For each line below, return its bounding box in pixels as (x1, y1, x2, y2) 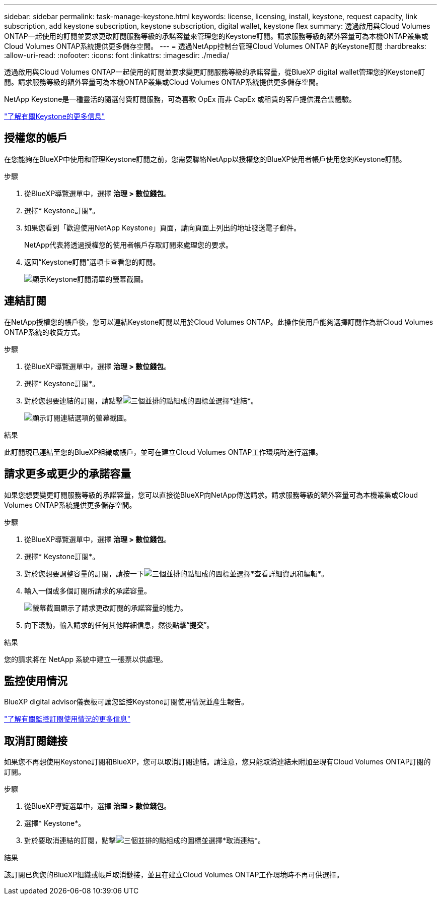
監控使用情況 (4, 674, 67, 687)
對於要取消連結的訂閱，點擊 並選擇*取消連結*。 (24, 836, 265, 845)
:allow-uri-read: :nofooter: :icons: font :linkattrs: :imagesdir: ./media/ (4, 51, 230, 59)
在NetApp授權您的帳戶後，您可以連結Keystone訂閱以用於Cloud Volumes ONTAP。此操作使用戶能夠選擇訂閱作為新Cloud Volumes (4, 317, 433, 326)
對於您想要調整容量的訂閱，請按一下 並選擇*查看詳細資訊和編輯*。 (24, 569, 329, 578)
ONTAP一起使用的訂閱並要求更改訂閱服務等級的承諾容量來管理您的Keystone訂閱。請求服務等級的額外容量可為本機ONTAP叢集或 (4, 32, 428, 40)
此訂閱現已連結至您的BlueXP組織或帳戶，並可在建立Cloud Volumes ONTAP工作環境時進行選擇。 (4, 447, 323, 456)
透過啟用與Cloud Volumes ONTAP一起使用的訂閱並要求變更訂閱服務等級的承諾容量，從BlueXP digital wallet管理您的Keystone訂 (4, 68, 425, 76)
